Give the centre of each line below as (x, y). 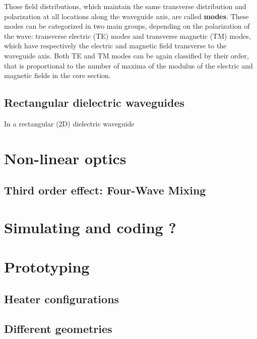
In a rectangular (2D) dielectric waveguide (69, 123)
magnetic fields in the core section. (57, 75)
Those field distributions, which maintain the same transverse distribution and (125, 6)
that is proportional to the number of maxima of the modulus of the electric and (128, 65)
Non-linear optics (65, 158)
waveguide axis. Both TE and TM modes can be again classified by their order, (126, 55)
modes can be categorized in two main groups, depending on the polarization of (127, 26)
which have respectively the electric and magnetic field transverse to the (115, 46)
